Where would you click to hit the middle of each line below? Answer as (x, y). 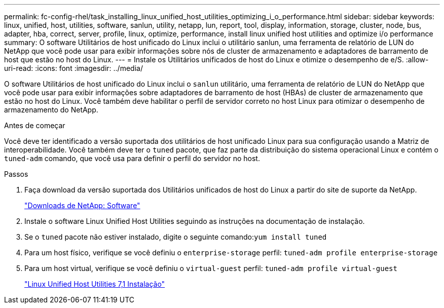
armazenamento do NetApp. (51, 110)
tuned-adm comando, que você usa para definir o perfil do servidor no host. (132, 158)
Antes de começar (35, 125)
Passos (16, 174)
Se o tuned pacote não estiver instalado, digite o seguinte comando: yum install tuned (176, 237)
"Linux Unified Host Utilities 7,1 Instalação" (95, 284)
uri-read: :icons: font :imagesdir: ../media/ (73, 68)
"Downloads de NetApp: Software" (82, 205)
